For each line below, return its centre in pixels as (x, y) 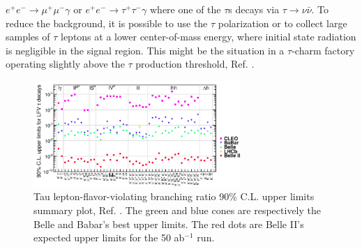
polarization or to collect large (282, 23)
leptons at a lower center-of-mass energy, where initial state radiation (208, 37)
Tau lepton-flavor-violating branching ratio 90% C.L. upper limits (174, 196)
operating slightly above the (65, 64)
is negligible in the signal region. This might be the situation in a (145, 50)
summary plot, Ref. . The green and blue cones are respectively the (177, 210)
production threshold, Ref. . (195, 64)
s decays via (254, 9)
